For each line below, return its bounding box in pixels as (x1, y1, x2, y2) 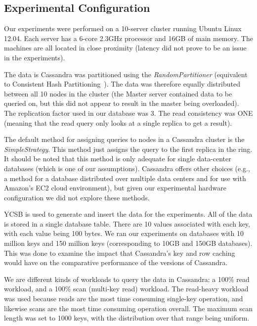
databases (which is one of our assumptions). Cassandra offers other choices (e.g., (4, 163, 250, 173)
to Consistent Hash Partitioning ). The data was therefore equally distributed (4, 79, 240, 89)
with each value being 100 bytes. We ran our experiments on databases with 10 (4, 228, 244, 238)
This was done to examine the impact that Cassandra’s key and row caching (4, 247, 235, 258)
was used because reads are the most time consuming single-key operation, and (4, 293, 243, 304)
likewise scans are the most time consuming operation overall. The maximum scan (4, 303, 253, 313)
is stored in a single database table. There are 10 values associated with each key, (4, 218, 250, 229)
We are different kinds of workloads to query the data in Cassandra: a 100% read (4, 274, 250, 284)
